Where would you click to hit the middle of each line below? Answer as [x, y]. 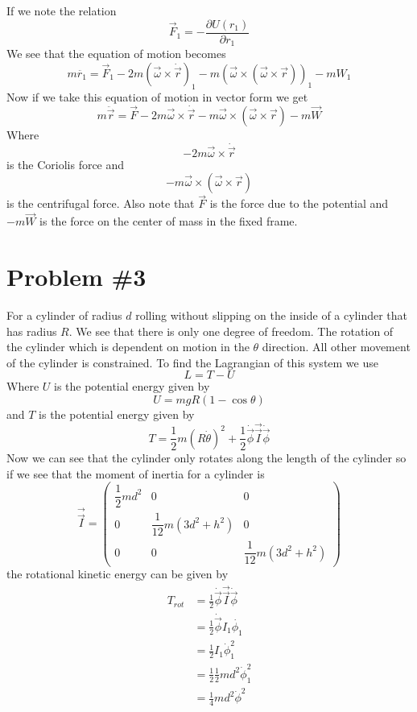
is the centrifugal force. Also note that [101, 203]
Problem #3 [76, 276]
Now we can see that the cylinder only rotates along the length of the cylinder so [206, 457]
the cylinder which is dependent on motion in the [128, 347]
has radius [32, 331]
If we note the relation [62, 10]
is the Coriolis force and [66, 164]
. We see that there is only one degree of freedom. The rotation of [231, 331]
